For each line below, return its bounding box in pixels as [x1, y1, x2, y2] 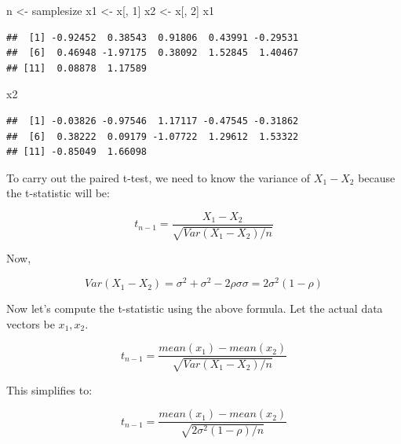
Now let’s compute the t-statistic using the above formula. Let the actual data [6, 300, 383, 317]
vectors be [6, 315, 55, 332]
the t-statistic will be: [6, 185, 110, 201]
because [358, 169, 396, 185]
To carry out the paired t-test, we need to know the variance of [6, 169, 311, 185]
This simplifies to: [6, 381, 93, 398]
